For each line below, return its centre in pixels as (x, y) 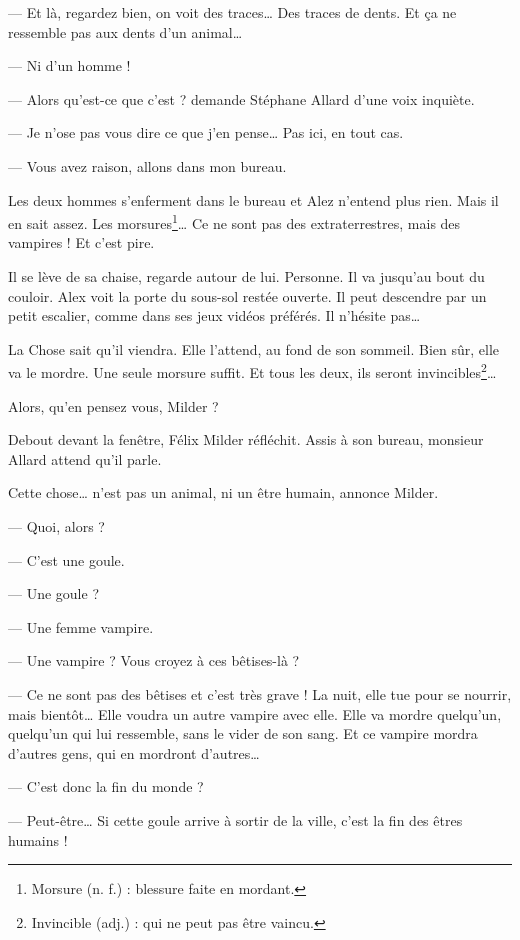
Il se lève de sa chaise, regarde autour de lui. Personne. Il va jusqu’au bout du (246, 276)
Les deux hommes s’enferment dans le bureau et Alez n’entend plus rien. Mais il (253, 199)
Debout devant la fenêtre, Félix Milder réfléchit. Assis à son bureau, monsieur (246, 439)
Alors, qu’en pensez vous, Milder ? (113, 405)
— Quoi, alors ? (56, 526)
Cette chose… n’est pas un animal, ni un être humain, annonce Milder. (223, 492)
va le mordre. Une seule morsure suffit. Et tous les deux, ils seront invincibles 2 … (252, 371)
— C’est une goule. (66, 559)
